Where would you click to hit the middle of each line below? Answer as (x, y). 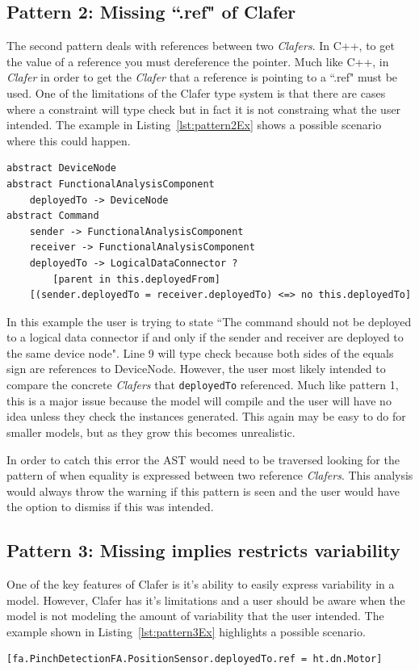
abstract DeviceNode (62, 168)
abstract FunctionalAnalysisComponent (111, 184)
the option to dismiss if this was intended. (110, 507)
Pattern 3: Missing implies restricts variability (203, 550)
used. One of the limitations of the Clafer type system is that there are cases (196, 92)
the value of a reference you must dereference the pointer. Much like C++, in (198, 61)
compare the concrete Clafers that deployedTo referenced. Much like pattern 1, (203, 385)
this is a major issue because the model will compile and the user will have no (199, 400)
